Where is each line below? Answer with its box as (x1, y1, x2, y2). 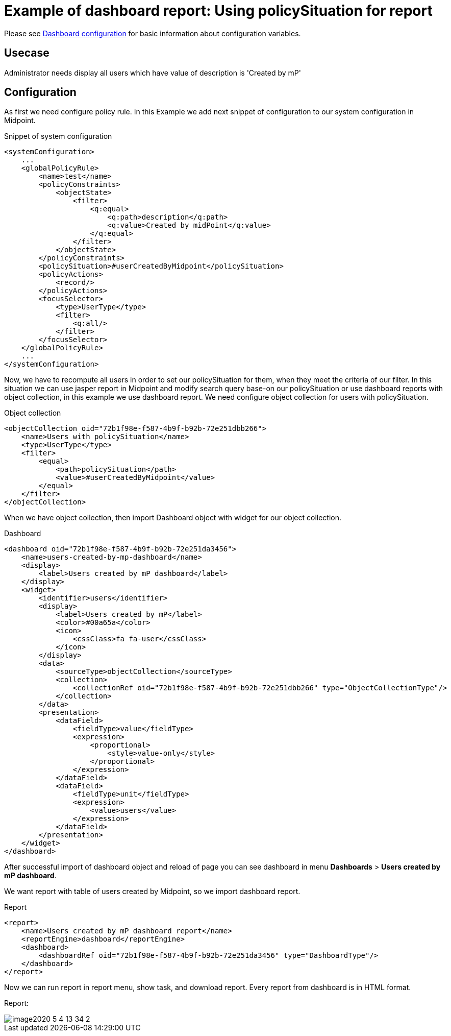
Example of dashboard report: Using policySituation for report (4, 2, 433, 19)
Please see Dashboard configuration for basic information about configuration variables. (4, 29, 301, 38)
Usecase (4, 46, 49, 60)
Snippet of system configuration (4, 132, 112, 141)
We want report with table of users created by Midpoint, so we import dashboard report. (4, 887, 300, 896)
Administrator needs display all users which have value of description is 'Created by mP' (4, 68, 301, 77)
